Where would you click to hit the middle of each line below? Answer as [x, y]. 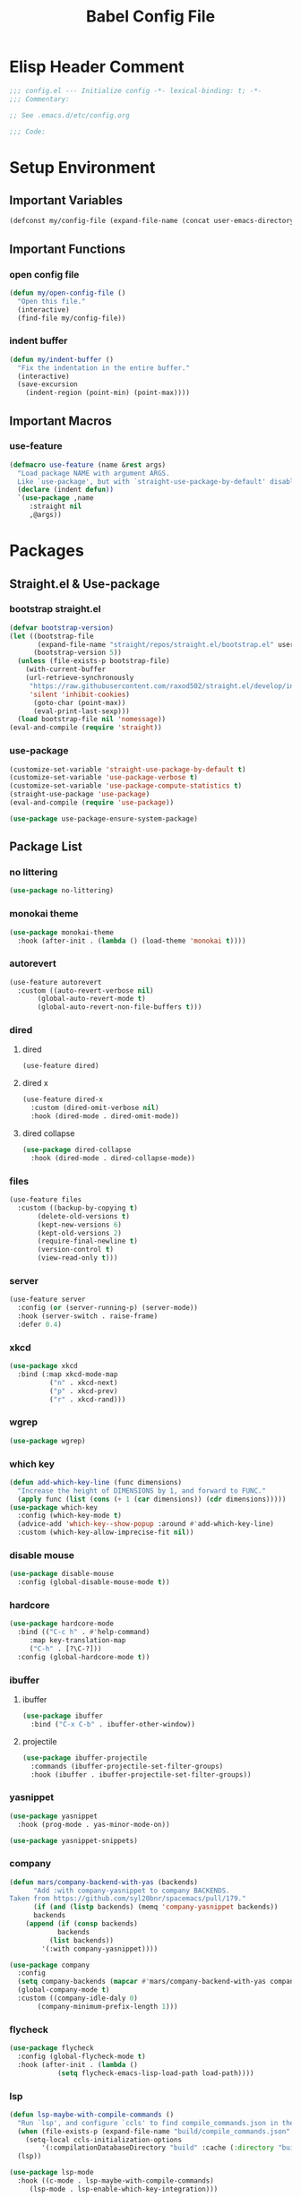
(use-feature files [46, 1200]
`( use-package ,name [56, 498]
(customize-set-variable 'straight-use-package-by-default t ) [128, 769]
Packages [47, 551]
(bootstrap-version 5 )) [77, 653]
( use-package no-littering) [62, 891]
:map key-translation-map [77, 1641]
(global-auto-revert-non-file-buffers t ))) [120, 1007]
